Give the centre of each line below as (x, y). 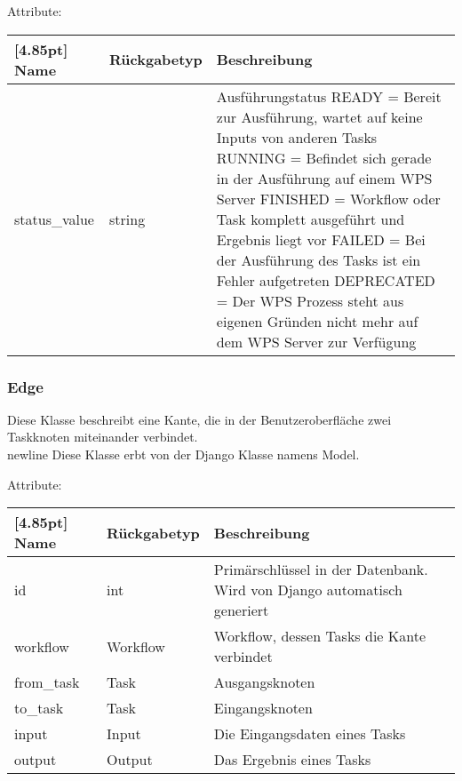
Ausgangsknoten (264, 682)
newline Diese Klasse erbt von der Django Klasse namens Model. (183, 454)
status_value (54, 219)
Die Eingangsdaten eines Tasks (310, 734)
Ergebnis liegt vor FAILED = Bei (321, 239)
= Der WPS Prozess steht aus (310, 300)
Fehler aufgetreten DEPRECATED (326, 280)
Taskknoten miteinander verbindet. (103, 437)
